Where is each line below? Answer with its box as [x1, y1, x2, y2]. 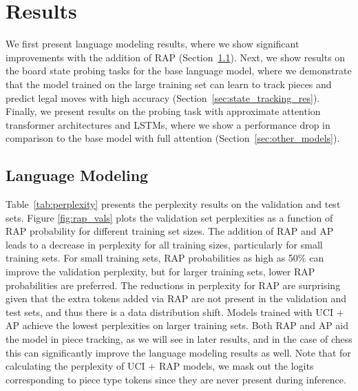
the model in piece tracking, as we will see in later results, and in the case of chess [6, 332, 352, 346]
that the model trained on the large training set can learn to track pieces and [6, 76, 332, 91]
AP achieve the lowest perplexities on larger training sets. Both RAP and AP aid [6, 318, 349, 332]
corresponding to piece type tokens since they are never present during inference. [6, 372, 346, 386]
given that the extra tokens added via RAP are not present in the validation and [6, 291, 346, 306]
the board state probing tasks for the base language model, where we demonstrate [6, 63, 352, 78]
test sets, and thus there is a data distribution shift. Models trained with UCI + [6, 304, 344, 319]
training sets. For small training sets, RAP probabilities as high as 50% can [6, 251, 324, 265]
